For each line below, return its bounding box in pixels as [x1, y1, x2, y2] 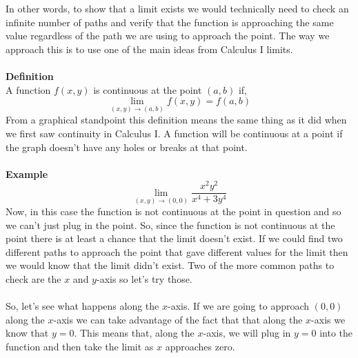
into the [319, 326, 353, 340]
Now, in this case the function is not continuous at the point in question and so [6, 204, 341, 219]
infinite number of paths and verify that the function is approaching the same [6, 14, 334, 29]
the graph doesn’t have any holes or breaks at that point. [6, 139, 248, 154]
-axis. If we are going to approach [167, 299, 310, 313]
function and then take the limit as [6, 339, 154, 354]
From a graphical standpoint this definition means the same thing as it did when [6, 112, 347, 127]
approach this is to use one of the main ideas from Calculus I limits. [6, 41, 293, 56]
